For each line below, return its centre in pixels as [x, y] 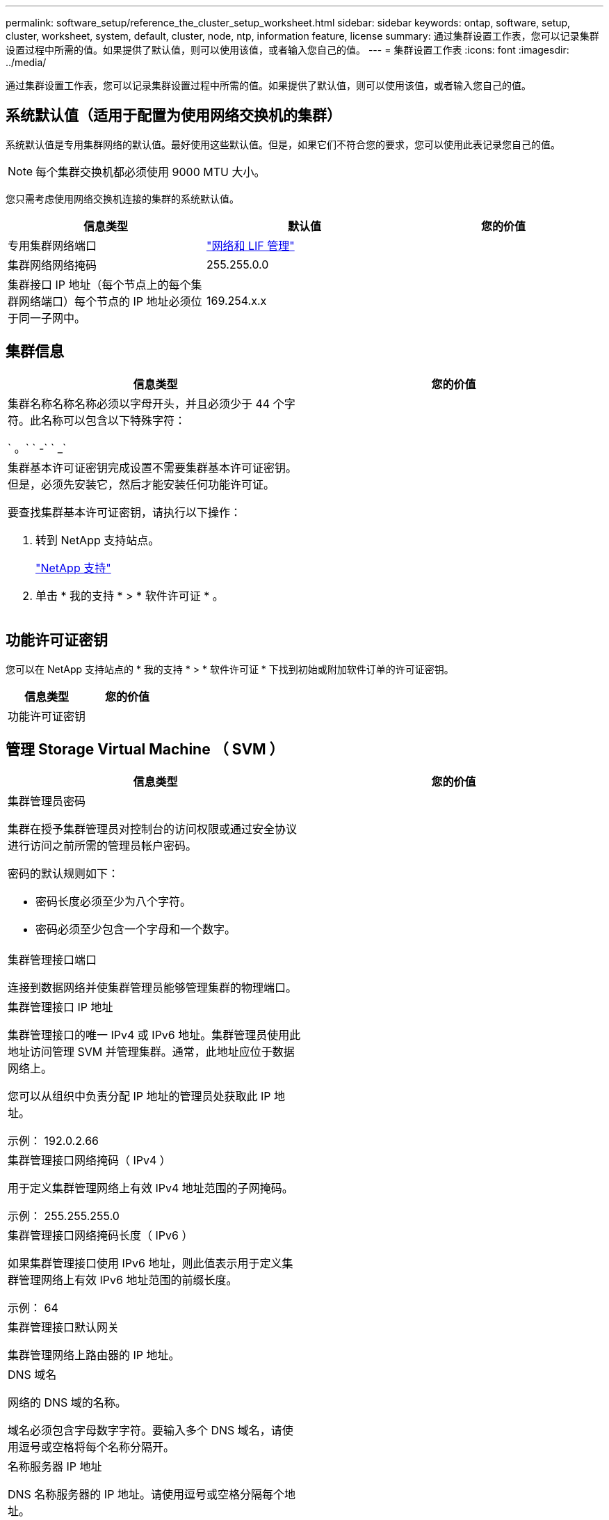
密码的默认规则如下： [64, 874]
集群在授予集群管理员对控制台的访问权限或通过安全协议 [153, 829]
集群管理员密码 [47, 801]
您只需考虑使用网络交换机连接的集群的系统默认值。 [122, 198]
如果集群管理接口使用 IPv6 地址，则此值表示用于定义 [145, 1264]
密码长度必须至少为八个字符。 [114, 902]
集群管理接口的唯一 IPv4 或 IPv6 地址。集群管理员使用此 [154, 1035]
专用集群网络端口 [52, 245]
